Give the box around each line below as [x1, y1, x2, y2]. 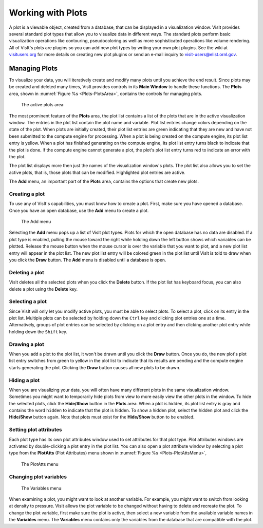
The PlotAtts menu [21, 461, 58, 467]
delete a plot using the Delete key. [9, 286, 78, 292]
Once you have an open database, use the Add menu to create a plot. [9, 207, 149, 213]
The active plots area [21, 102, 64, 108]
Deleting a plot [9, 269, 44, 276]
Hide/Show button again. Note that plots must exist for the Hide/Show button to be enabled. [9, 414, 195, 420]
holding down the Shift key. [9, 329, 68, 335]
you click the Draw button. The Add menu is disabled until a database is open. [9, 257, 167, 263]
